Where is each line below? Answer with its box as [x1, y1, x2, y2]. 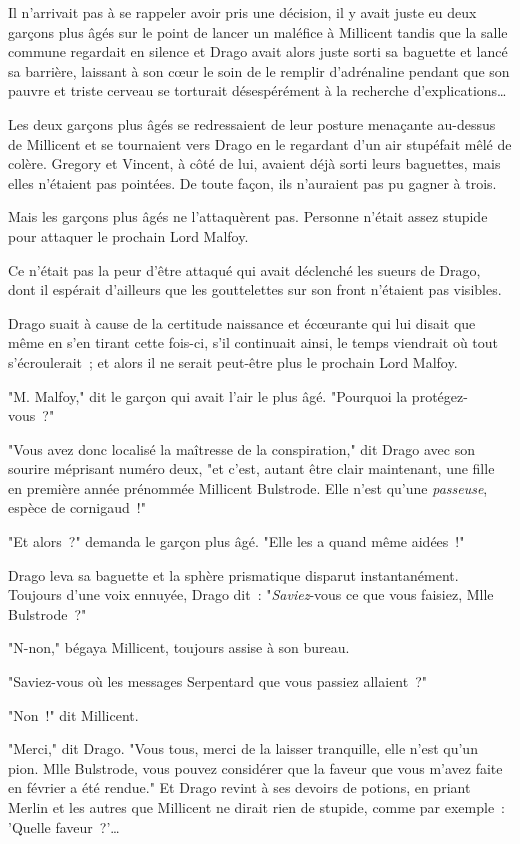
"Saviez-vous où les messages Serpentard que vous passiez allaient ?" [8, 671, 428, 692]
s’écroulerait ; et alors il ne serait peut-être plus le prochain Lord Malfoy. [8, 351, 458, 372]
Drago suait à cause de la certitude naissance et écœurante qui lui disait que [8, 312, 476, 333]
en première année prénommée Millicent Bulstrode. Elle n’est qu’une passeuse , [8, 477, 488, 498]
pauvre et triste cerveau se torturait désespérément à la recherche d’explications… [8, 80, 507, 101]
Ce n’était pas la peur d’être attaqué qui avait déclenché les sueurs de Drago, [8, 259, 481, 280]
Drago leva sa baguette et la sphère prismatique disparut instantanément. [8, 564, 459, 585]
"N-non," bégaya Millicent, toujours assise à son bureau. [8, 637, 350, 658]
